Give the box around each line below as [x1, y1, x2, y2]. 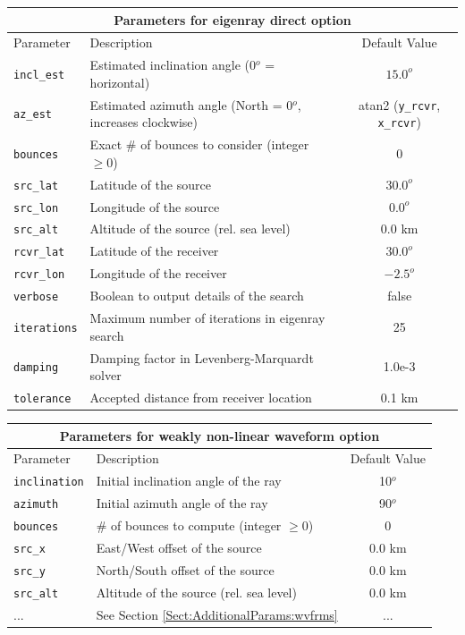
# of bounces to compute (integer [96, 516, 282, 535]
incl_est [13, 68, 65, 81]
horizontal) [89, 72, 150, 91]
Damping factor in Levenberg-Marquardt [89, 348, 314, 367]
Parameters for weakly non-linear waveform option [59, 426, 380, 444]
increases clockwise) [89, 113, 198, 131]
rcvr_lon [13, 268, 65, 282]
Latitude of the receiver [89, 241, 219, 260]
